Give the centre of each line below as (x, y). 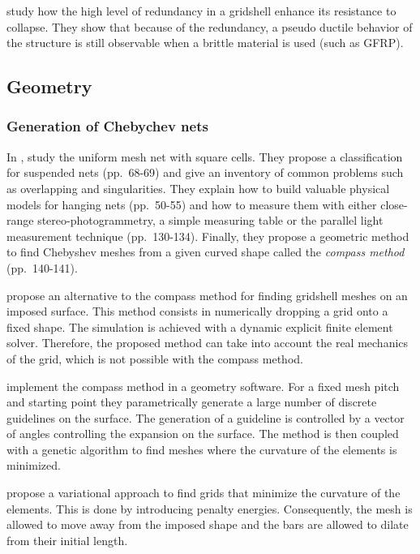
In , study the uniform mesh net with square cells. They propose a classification (205, 156)
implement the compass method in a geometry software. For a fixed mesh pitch (203, 386)
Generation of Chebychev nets (107, 126)
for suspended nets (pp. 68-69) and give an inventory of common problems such (205, 172)
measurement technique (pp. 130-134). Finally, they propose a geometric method (208, 236)
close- (394, 204)
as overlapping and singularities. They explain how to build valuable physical (198, 188)
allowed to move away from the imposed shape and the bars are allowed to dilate (208, 524)
